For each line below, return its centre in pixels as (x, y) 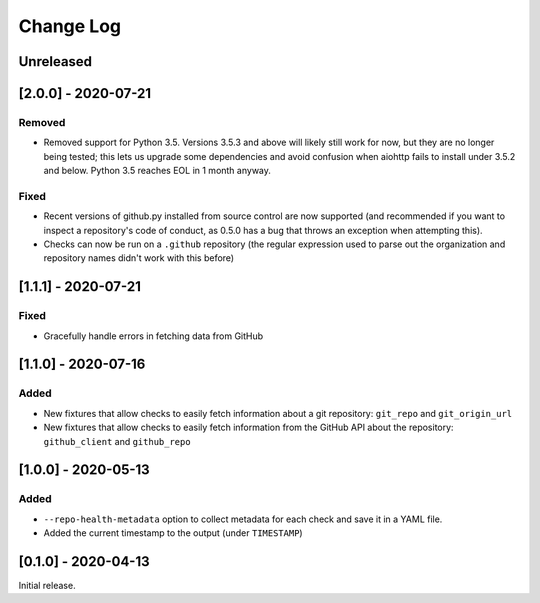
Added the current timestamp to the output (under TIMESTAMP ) (173, 533)
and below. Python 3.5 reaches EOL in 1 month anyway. (157, 171)
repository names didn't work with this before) (139, 258)
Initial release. (47, 585)
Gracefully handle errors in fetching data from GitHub (153, 336)
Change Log (70, 26)
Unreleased (55, 61)
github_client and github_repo (117, 441)
